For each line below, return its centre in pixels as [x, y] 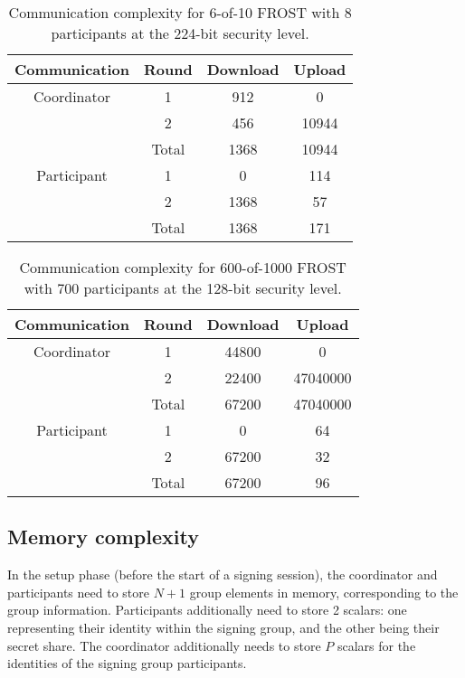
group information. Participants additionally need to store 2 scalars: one [207, 610]
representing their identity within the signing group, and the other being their [223, 627]
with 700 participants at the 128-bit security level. [183, 288]
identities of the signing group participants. [127, 663]
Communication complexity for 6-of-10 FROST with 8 [180, 12]
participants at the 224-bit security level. [180, 33]
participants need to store [78, 592]
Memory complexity [103, 537]
